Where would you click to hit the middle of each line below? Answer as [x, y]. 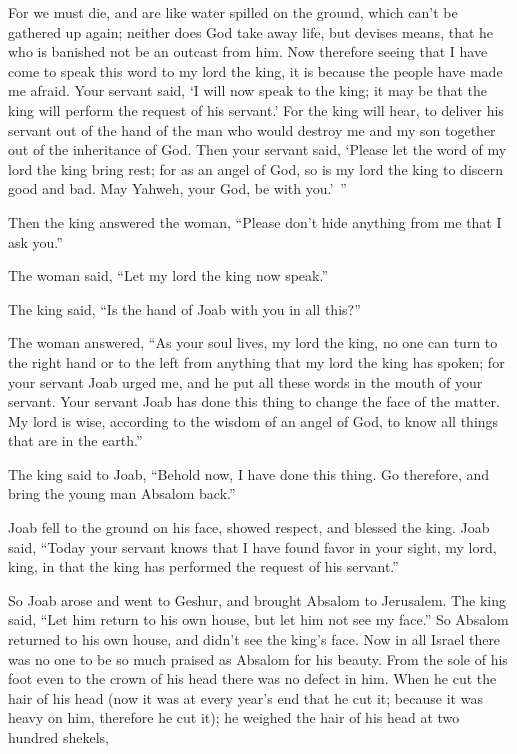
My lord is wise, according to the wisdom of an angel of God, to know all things [253, 420]
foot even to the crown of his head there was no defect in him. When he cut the [252, 678]
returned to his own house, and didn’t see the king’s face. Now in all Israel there [254, 639]
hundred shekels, [58, 737]
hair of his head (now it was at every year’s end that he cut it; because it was [245, 697]
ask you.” [35, 241]
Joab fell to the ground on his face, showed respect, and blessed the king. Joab [249, 527]
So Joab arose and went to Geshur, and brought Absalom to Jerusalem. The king [257, 599]
